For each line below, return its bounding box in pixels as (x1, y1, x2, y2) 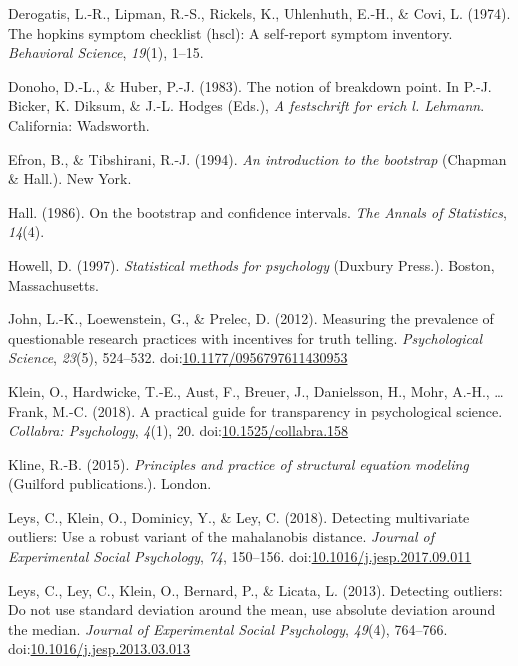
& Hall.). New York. (8, 168, 132, 189)
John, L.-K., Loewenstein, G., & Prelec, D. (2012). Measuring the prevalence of (8, 308, 494, 329)
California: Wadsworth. (8, 114, 150, 135)
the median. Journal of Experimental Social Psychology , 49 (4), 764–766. (8, 618, 448, 639)
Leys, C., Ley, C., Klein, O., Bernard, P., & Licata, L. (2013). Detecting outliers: (8, 579, 503, 600)
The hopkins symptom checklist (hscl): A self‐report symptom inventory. (8, 22, 453, 43)
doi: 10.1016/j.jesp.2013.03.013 (8, 638, 191, 659)
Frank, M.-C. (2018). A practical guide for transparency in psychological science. (8, 400, 503, 421)
